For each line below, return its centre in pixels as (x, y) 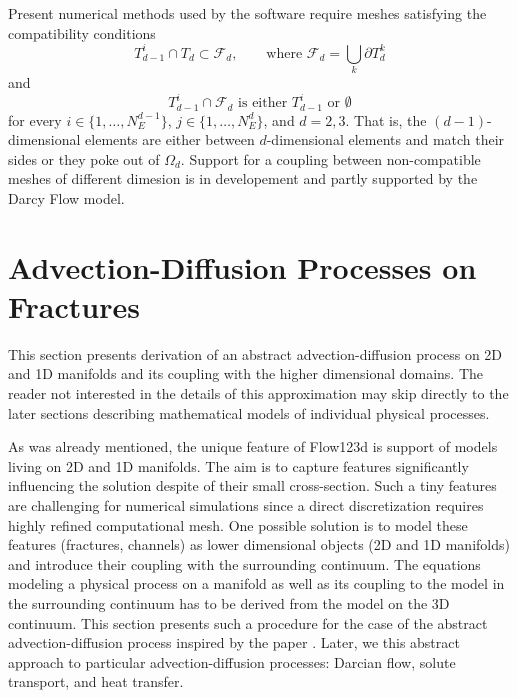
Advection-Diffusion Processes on (242, 266)
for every (35, 119)
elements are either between (170, 139)
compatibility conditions (82, 32)
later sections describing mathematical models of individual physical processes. (249, 412)
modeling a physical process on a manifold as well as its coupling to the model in (256, 583)
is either (263, 103)
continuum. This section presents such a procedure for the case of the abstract (248, 622)
